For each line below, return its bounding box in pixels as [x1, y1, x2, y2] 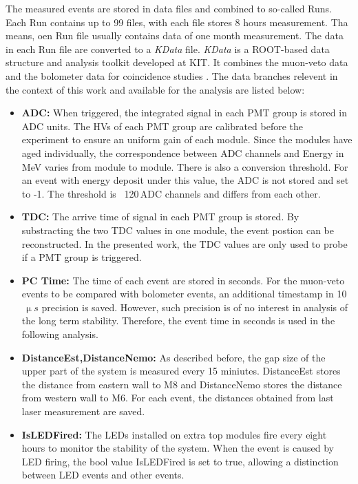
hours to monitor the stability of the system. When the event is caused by [21, 441, 334, 455]
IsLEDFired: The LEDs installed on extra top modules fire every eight [21, 427, 327, 441]
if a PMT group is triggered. [21, 250, 142, 264]
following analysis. [21, 327, 98, 341]
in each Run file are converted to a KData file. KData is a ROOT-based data [6, 41, 330, 56]
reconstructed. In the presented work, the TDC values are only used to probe [21, 236, 348, 251]
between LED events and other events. [21, 467, 185, 482]
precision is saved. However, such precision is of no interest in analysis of [41, 299, 348, 314]
